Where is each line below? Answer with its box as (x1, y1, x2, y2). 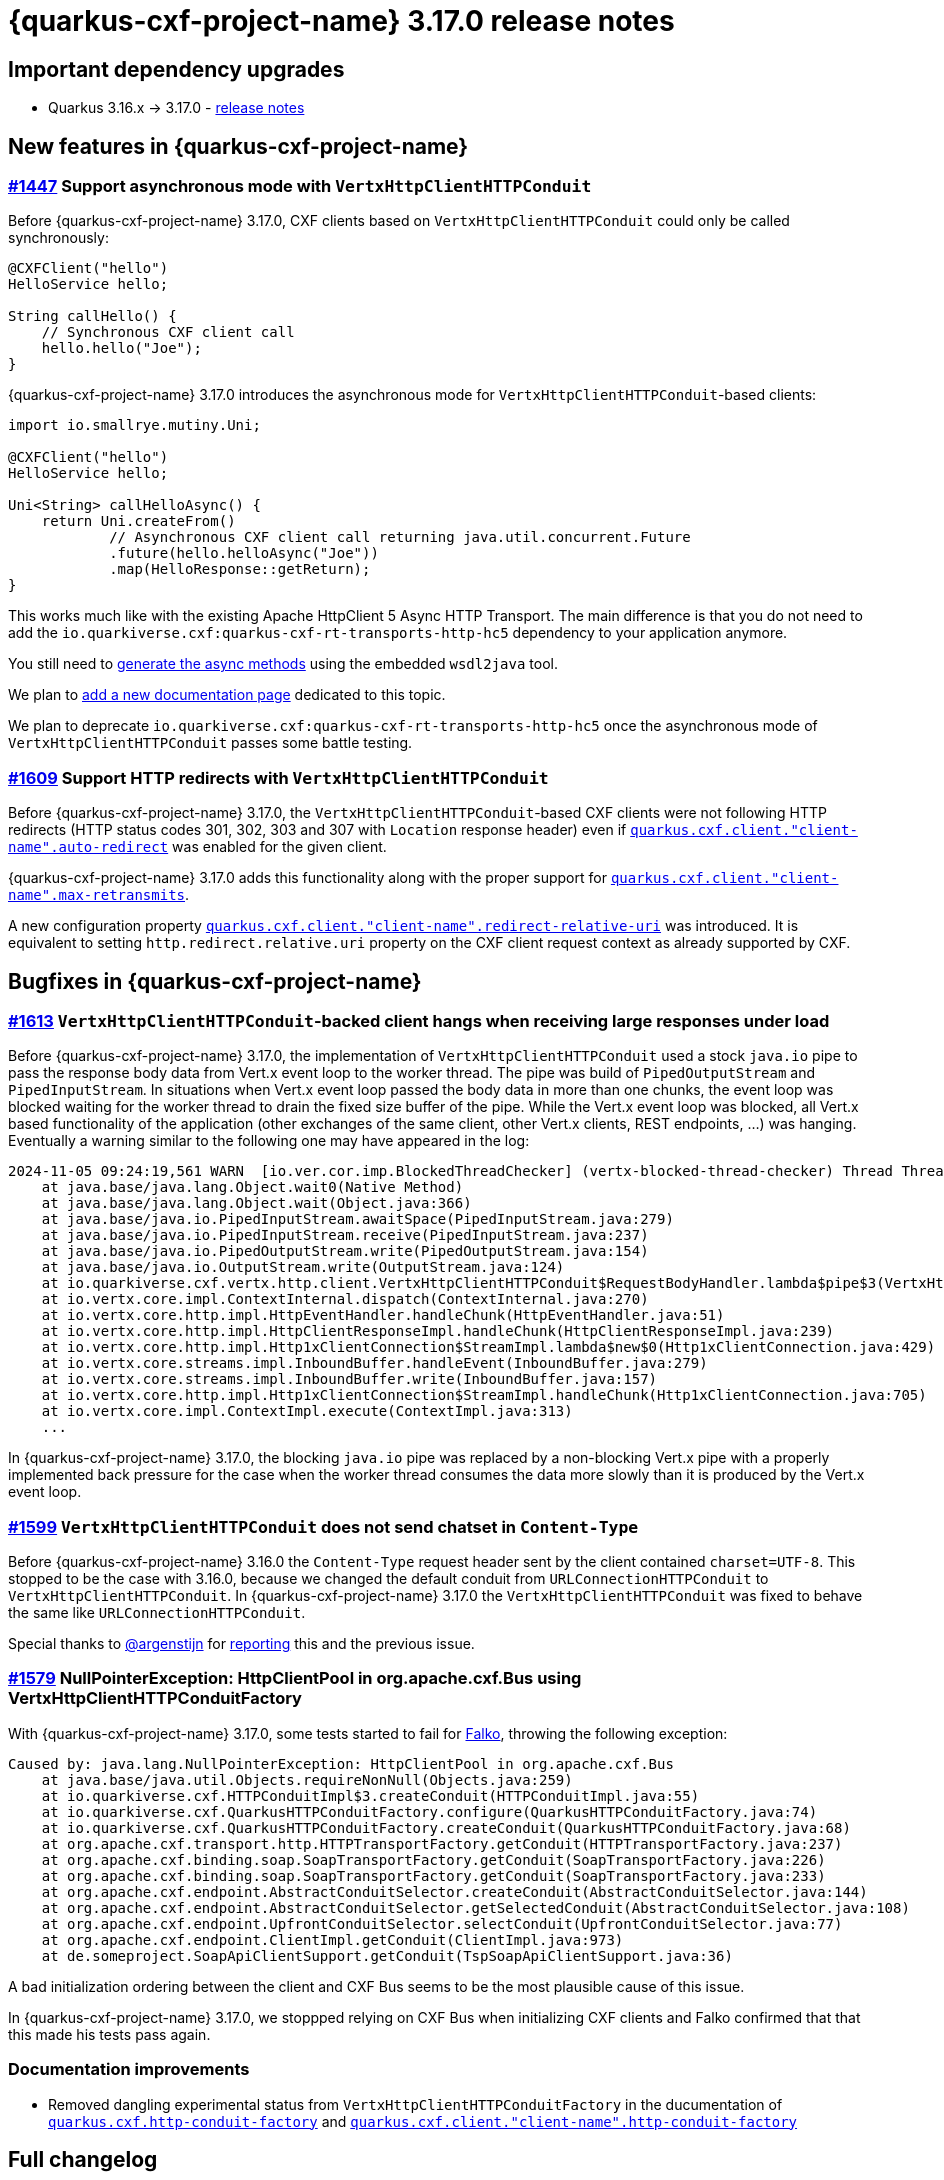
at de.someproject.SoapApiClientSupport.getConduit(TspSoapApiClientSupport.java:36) (41, 1947, 733, 1964)
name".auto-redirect (8, 839, 169, 856)
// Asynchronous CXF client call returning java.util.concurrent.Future (109, 529, 691, 546)
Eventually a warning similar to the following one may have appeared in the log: (8, 1132, 530, 1150)
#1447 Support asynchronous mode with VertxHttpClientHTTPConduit (8, 176, 592, 197)
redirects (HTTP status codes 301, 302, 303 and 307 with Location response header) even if (8, 821, 627, 839)
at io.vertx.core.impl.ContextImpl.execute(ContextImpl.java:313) (41, 1403, 573, 1420)
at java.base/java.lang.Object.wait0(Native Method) (41, 1179, 464, 1196)
